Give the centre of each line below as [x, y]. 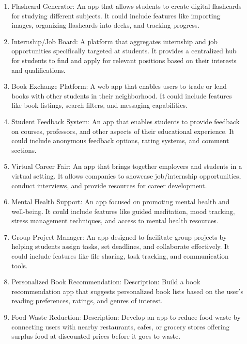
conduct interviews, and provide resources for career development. [109, 185]
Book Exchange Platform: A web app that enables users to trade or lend [119, 86]
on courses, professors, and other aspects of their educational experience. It [123, 131]
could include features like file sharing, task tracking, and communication [120, 256]
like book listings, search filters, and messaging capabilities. [99, 105]
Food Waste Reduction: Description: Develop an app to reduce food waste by [126, 317]
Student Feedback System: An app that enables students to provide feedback [125, 121]
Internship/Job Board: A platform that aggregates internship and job [114, 41]
